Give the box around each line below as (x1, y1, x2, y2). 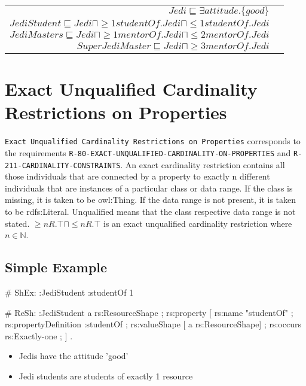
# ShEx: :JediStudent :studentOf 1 (5, 286, 134, 299)
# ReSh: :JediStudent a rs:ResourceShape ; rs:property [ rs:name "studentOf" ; (5, 306, 293, 318)
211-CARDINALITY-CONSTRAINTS (5, 161, 121, 170)
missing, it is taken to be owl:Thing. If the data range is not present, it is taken (5, 193, 296, 206)
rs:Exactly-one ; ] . (5, 329, 73, 342)
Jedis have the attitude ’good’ (19, 349, 128, 362)
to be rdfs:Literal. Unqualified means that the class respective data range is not (5, 205, 296, 218)
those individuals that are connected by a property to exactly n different (5, 170, 270, 183)
